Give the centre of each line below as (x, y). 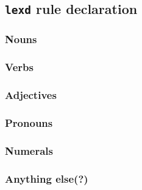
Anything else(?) (47, 178)
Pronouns (29, 122)
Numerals (29, 150)
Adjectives (31, 94)
